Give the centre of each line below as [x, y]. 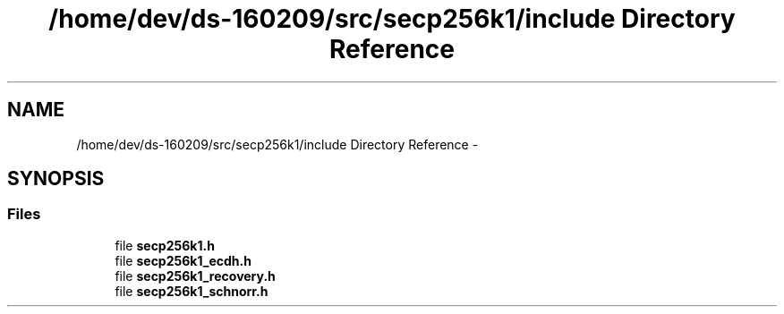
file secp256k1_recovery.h [195, 276]
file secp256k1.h [165, 245]
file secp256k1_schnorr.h [192, 291]
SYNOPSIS [56, 179]
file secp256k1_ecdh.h [183, 260]
